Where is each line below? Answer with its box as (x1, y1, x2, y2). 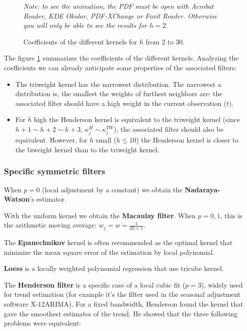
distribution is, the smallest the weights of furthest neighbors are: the (15, 88, 223, 99)
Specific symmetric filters (4, 165, 105, 177)
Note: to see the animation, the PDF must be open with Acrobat (23, 1, 214, 11)
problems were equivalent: (4, 318, 81, 328)
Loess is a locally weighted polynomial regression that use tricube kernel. (4, 263, 224, 273)
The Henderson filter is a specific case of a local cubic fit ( (4, 279, 186, 290)
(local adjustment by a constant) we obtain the (42, 184, 183, 194)
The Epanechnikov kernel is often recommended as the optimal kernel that (4, 237, 233, 248)
